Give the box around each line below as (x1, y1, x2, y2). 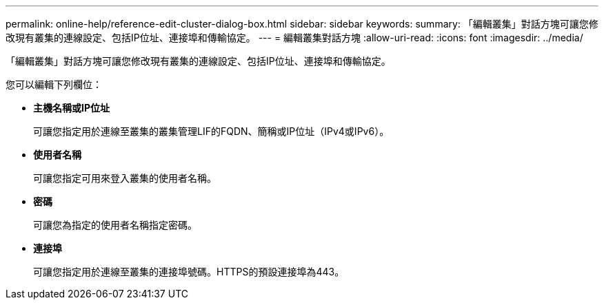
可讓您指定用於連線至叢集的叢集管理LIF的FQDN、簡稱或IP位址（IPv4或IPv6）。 (33, 125, 390, 137)
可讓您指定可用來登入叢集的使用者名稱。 (33, 172, 217, 184)
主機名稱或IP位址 (33, 102, 110, 114)
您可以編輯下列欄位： (6, 78, 102, 90)
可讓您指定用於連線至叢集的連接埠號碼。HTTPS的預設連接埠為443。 (33, 266, 345, 277)
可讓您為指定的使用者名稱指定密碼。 (33, 219, 197, 231)
